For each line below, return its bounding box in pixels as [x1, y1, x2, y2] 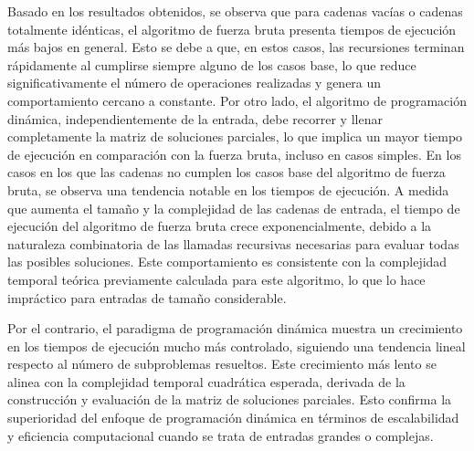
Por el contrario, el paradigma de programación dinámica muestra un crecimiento [7, 319, 463, 338]
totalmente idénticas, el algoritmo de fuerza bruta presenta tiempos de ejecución [7, 19, 457, 38]
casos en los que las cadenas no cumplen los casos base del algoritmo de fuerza [7, 163, 446, 182]
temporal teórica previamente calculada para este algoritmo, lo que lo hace [7, 269, 426, 288]
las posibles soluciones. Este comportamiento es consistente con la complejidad [7, 252, 448, 271]
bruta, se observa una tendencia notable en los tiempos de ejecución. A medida [7, 180, 449, 199]
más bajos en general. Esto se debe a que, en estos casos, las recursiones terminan [7, 37, 465, 57]
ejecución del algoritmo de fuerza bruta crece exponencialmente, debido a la [7, 216, 432, 236]
